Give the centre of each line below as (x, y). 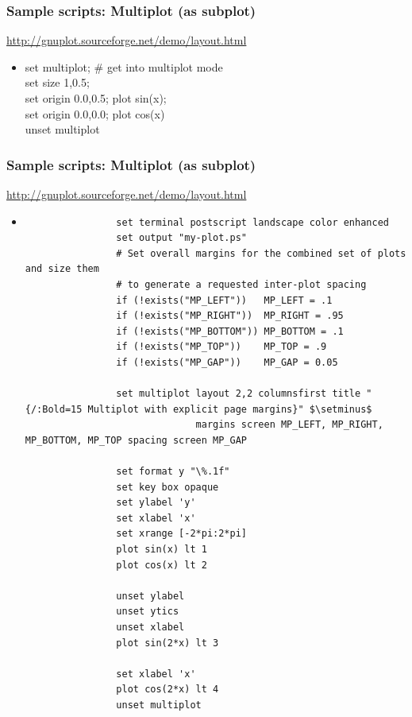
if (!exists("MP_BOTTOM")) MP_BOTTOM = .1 (230, 331)
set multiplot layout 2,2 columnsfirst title (239, 394)
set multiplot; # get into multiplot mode (124, 66)
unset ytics (148, 612)
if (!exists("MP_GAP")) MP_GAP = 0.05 (227, 362)
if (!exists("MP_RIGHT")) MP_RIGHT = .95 (230, 316)
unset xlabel (150, 628)
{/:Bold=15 (54, 409)
